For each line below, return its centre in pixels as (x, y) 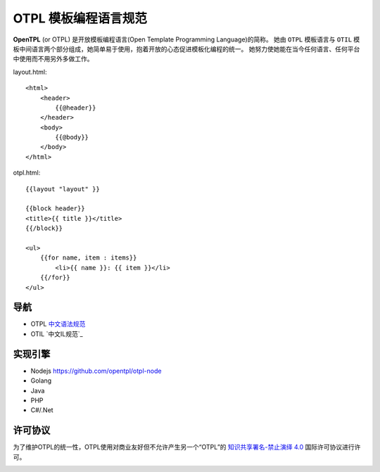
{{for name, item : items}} (88, 258)
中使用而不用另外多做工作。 (53, 59)
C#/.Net (42, 410)
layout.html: (30, 72)
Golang (41, 381)
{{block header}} (55, 209)
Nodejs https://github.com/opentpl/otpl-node (96, 371)
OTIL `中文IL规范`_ (57, 333)
